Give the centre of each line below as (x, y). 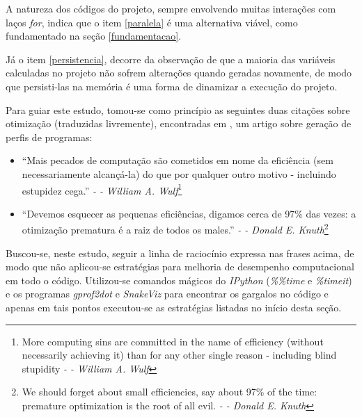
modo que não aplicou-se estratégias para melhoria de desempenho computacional (180, 267)
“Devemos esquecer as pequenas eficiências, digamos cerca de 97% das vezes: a (189, 213)
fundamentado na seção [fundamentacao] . (94, 36)
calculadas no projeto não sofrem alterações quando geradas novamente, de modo (179, 73)
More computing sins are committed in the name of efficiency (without (173, 341)
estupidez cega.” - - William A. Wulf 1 (102, 189)
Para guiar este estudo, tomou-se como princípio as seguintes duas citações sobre (178, 109)
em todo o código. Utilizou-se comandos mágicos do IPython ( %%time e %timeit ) (179, 280)
